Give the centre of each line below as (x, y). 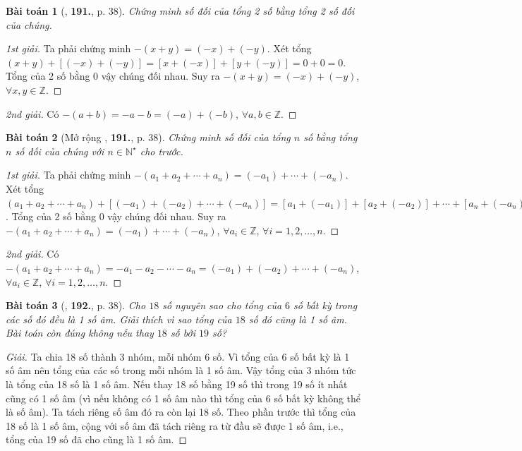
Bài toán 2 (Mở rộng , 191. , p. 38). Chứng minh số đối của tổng (148, 137)
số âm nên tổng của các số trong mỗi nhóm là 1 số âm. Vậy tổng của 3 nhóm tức (181, 370)
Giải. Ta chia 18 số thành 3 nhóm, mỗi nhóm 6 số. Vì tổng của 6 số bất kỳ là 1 (178, 356)
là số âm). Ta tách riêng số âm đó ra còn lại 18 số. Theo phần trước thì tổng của (181, 412)
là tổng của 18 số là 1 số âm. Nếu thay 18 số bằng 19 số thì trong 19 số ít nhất (177, 384)
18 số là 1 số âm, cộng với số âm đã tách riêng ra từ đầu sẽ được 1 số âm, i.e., (175, 425)
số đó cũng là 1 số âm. (298, 319)
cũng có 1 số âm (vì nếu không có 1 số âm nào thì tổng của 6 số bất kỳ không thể (183, 398)
